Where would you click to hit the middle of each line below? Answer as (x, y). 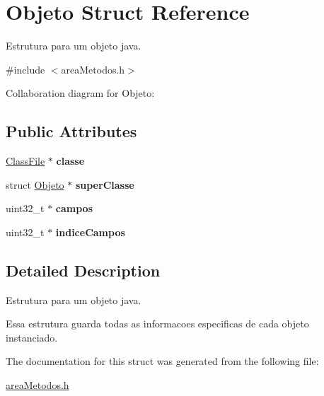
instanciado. (32, 337)
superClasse (105, 184)
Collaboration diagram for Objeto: (80, 93)
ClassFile (25, 161)
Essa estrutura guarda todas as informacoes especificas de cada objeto (157, 324)
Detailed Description (83, 270)
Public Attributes (71, 131)
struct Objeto (35, 184)
